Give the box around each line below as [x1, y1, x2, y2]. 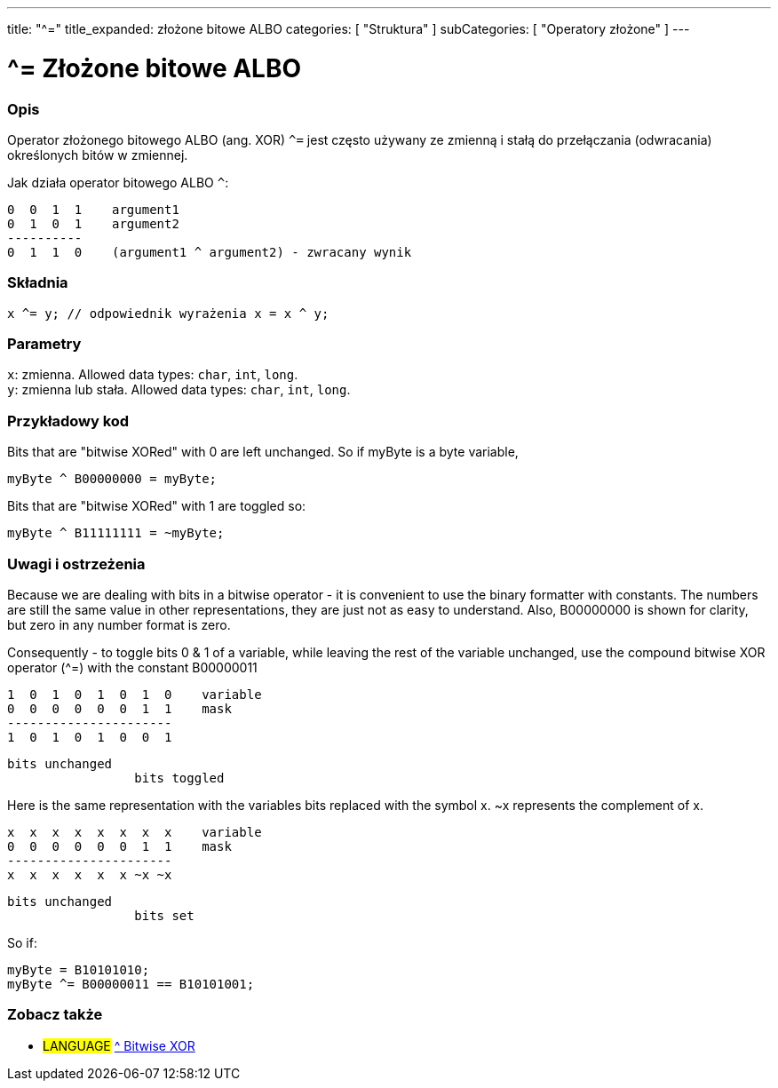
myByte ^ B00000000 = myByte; [7, 472, 218, 487]
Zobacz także [7, 1005, 103, 1024]
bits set [134, 908, 194, 923]
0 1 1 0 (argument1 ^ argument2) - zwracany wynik [7, 244, 412, 259]
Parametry [7, 335, 82, 353]
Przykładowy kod [7, 411, 130, 430]
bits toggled [134, 770, 225, 785]
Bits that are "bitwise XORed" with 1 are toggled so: [7, 498, 306, 514]
